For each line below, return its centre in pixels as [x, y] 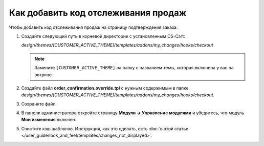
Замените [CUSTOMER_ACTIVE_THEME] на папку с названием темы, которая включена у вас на [134, 68]
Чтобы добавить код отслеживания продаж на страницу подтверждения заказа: [93, 27]
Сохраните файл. [39, 104]
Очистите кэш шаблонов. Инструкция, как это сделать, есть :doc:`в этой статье [105, 128]
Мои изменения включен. [49, 120]
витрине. [44, 74]
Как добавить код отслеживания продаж [98, 13]
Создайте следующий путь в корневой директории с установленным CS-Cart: [103, 36]
